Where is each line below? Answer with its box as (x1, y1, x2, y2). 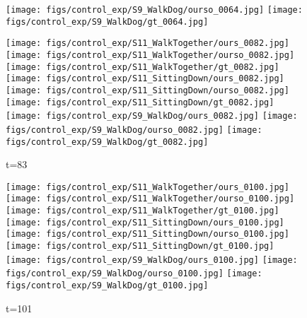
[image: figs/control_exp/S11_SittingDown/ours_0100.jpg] (6, 217, 284, 228)
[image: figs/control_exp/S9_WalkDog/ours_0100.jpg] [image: (6, 254, 298, 265)
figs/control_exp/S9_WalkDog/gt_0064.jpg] (6, 16, 209, 27)
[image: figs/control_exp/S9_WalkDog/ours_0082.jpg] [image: (6, 111, 298, 122)
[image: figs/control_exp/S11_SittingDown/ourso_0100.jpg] (6, 229, 289, 240)
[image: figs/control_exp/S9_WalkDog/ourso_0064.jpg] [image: (6, 5, 303, 15)
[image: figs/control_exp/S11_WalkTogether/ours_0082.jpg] (6, 38, 289, 49)
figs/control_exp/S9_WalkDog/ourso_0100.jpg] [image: (6, 269, 262, 279)
